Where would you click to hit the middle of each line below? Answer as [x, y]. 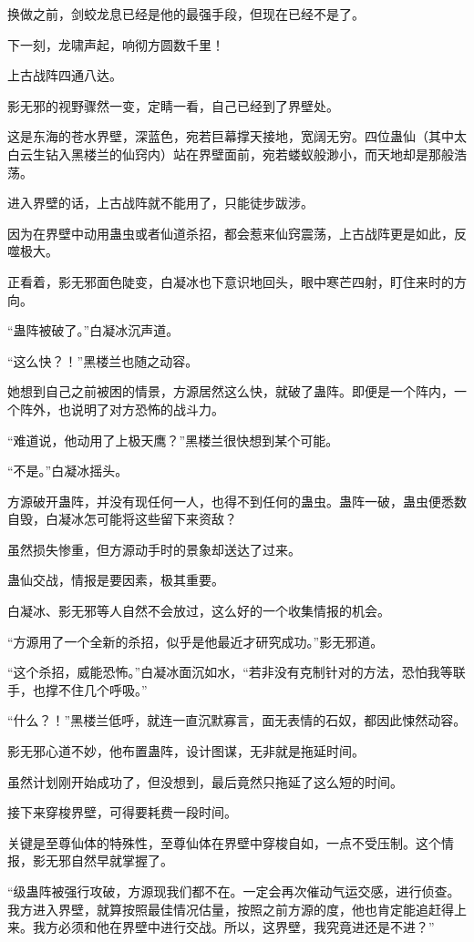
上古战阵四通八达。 [65, 75]
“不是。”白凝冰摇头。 [68, 471]
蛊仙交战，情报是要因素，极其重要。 [116, 580]
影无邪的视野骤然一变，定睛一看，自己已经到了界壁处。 [173, 105]
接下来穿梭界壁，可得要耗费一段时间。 [122, 812]
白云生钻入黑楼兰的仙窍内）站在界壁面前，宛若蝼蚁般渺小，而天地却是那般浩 [237, 154]
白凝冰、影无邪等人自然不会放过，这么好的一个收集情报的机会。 [199, 611]
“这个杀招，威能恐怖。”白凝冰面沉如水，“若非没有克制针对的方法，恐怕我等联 [237, 672]
